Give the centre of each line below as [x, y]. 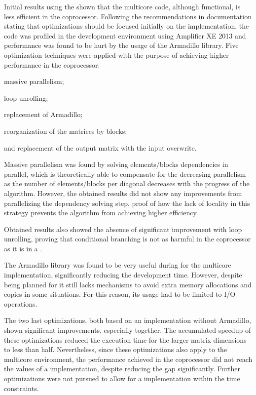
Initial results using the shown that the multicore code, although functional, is [122, 6]
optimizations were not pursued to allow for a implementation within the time [122, 378]
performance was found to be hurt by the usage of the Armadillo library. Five [121, 45]
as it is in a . [23, 248]
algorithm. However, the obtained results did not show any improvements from [123, 193]
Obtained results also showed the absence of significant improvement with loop [123, 229]
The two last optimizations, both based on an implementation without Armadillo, [128, 320]
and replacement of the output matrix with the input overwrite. [100, 147]
